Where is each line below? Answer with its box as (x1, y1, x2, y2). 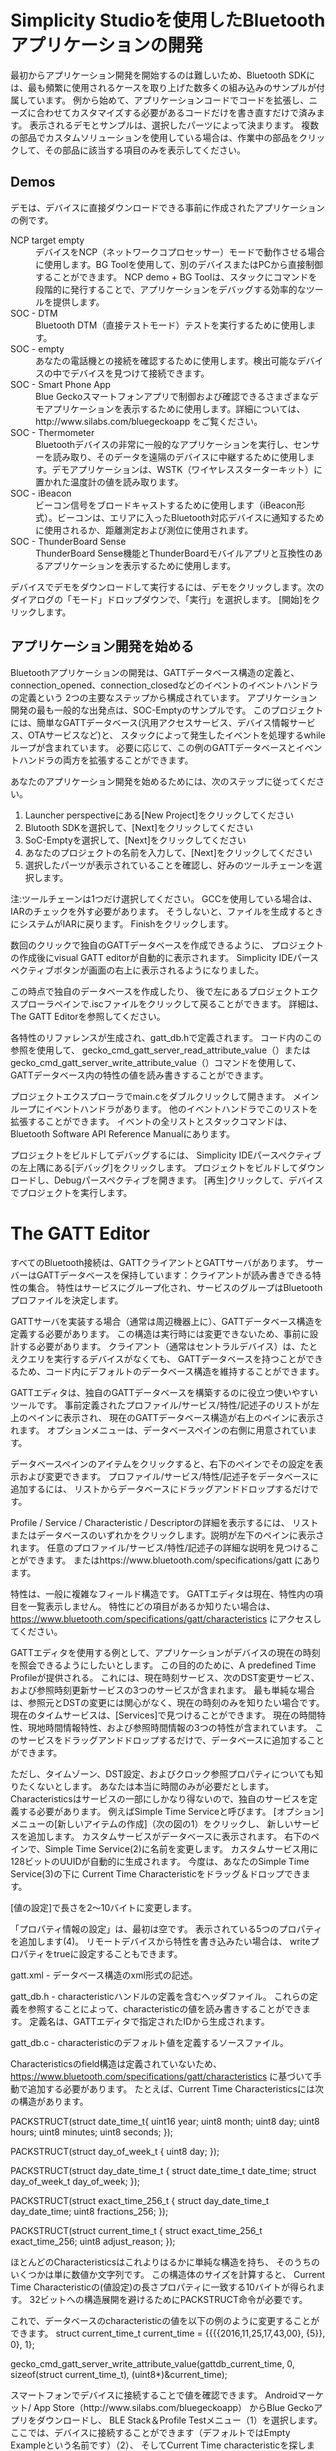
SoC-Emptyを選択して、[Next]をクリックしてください (24, 834, 247, 846)
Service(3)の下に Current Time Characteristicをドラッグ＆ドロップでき (10, 1867, 302, 1880)
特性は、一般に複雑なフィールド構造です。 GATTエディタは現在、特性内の (10, 1587, 315, 1600)
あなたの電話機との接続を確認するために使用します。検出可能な (35, 354, 298, 366)
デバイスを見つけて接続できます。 (69, 367, 210, 379)
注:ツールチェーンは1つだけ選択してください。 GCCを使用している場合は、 (10, 892, 318, 905)
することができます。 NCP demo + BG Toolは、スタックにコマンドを (35, 271, 318, 283)
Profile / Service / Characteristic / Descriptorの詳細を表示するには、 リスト (10, 1516, 319, 1528)
